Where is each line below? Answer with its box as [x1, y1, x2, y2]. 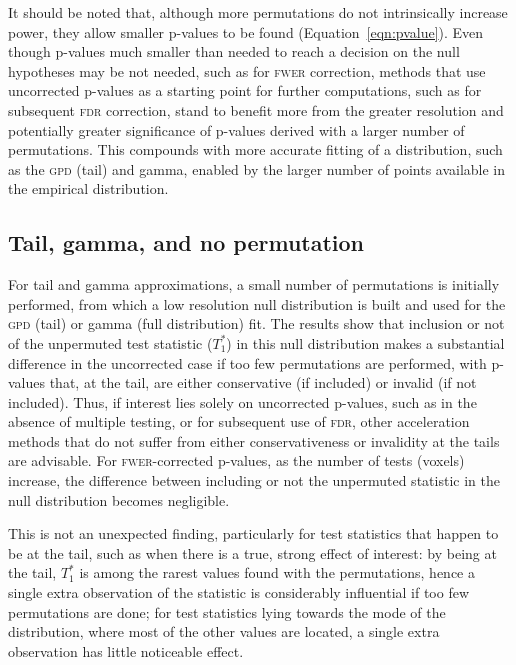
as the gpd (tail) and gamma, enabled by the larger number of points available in [8, 158, 506, 179]
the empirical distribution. [8, 178, 169, 199]
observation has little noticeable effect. [8, 640, 244, 661]
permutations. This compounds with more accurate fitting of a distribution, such [8, 139, 503, 160]
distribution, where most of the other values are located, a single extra [8, 621, 440, 642]
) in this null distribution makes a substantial [226, 332, 505, 353]
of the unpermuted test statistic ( [8, 332, 213, 353]
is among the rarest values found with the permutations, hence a [79, 562, 475, 583]
